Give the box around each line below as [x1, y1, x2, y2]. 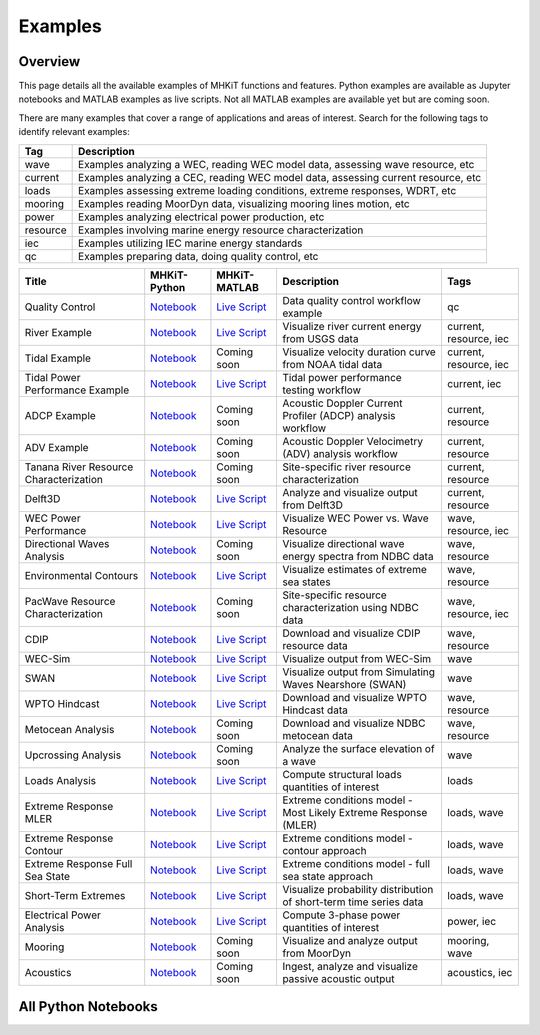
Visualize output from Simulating [281, 665, 435, 679]
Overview [18, 53, 81, 70]
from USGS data [281, 331, 359, 345]
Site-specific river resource [281, 460, 412, 474]
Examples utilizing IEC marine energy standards [78, 236, 303, 250]
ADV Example [24, 440, 89, 454]
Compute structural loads [281, 767, 402, 781]
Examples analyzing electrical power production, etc [78, 210, 325, 224]
